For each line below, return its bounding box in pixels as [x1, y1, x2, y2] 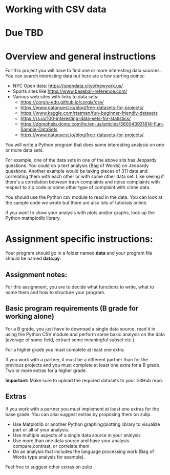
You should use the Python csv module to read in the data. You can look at [5, 194, 163, 200]
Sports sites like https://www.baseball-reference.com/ [12, 88, 128, 94]
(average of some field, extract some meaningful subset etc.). [5, 337, 136, 343]
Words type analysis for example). [12, 453, 86, 460]
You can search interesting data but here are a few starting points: [5, 73, 145, 79]
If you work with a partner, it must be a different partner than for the [5, 356, 148, 362]
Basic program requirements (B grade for [5, 304, 139, 313]
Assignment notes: [5, 270, 68, 279]
